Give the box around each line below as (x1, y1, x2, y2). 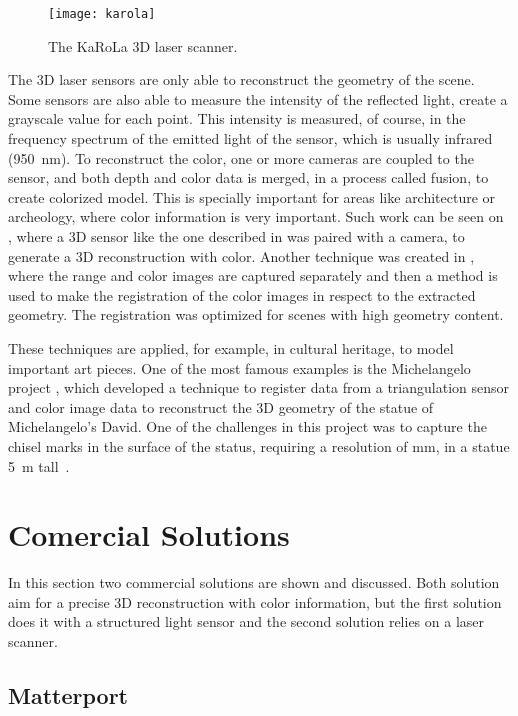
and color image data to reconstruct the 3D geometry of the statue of (8, 396, 434, 417)
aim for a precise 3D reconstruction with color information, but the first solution (8, 591, 502, 612)
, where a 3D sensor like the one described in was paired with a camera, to (8, 226, 465, 246)
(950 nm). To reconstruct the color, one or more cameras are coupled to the (8, 147, 474, 168)
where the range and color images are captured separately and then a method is (8, 265, 498, 286)
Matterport (8, 680, 128, 711)
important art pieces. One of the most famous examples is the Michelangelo (8, 357, 471, 378)
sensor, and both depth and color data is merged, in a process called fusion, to (8, 167, 489, 188)
